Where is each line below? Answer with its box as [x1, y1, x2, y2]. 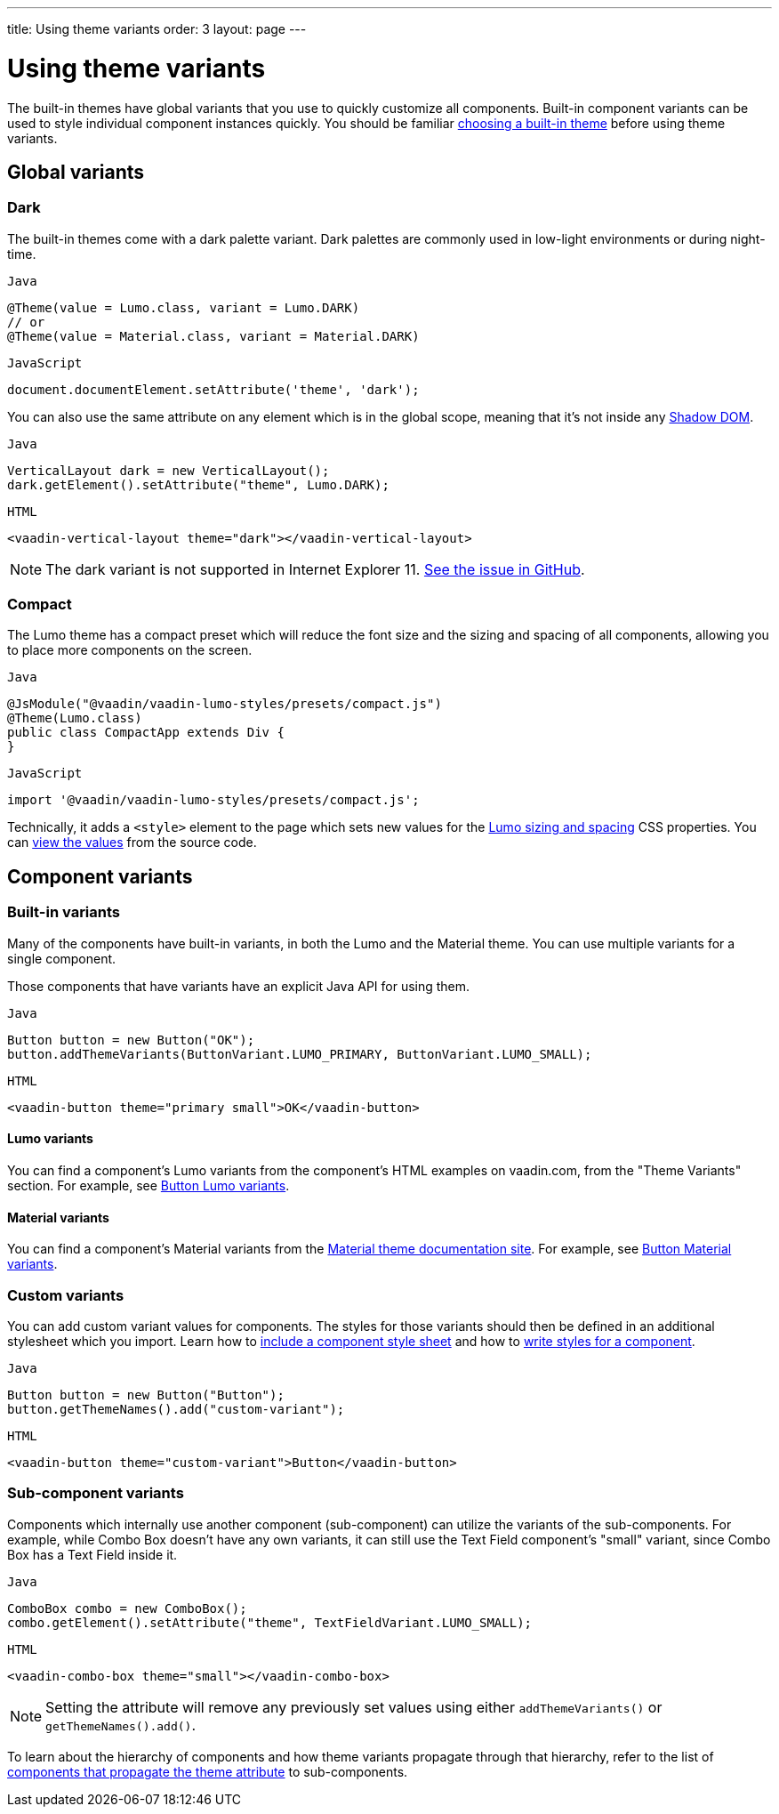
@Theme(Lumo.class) [7, 711, 142, 726]
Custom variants [7, 1286, 124, 1304]
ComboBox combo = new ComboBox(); [7, 1600, 247, 1616]
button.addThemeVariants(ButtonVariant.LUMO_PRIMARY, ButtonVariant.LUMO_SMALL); [7, 1046, 592, 1061]
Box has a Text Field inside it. [7, 1546, 178, 1562]
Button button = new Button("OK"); [7, 1032, 255, 1047]
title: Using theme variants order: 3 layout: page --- [7, 21, 307, 36]
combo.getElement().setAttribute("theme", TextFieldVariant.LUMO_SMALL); [7, 1615, 533, 1630]
